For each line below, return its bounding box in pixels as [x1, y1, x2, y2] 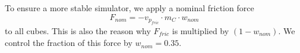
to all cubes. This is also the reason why [5, 25, 151, 37]
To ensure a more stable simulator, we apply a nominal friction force [5, 2, 254, 14]
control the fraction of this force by [5, 37, 132, 49]
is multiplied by [172, 25, 229, 37]
